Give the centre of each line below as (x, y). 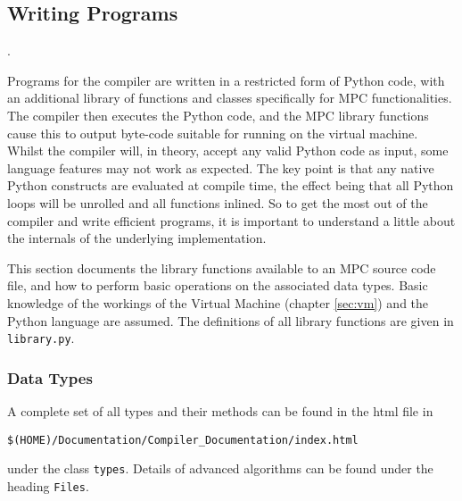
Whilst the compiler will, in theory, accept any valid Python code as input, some (228, 150)
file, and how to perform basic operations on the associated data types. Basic (218, 285)
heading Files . (48, 485)
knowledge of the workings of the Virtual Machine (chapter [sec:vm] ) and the (218, 302)
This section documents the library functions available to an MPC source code (222, 267)
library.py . (41, 338)
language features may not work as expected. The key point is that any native (221, 167)
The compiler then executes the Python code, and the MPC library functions (218, 115)
